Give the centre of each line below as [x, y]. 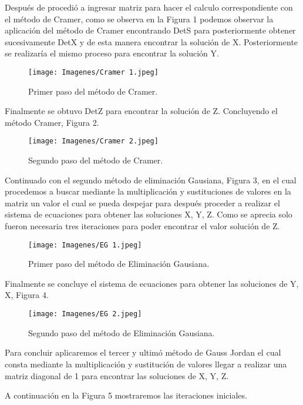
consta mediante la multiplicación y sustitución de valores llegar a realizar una [146, 364]
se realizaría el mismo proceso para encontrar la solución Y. [112, 53]
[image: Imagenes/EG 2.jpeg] [85, 314]
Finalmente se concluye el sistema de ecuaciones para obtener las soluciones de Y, [152, 283]
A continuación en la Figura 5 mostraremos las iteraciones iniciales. [126, 395]
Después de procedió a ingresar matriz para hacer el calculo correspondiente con [149, 7]
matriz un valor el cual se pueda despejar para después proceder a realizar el [142, 202]
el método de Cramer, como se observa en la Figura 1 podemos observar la [139, 19]
